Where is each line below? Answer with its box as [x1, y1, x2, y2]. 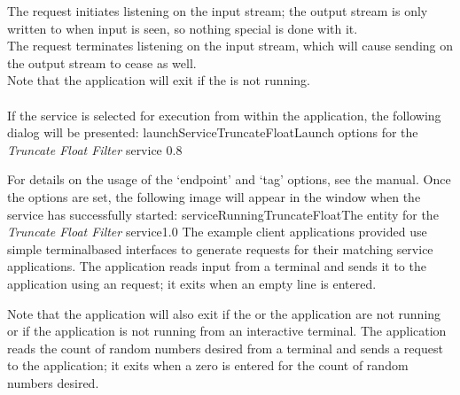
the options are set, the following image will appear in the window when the [7, 187, 421, 205]
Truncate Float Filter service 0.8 [7, 140, 183, 159]
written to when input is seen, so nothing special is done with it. [7, 19, 358, 37]
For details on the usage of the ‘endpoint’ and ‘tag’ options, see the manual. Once [7, 170, 451, 189]
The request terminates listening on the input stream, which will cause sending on [7, 36, 454, 55]
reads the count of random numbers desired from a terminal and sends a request [7, 338, 443, 357]
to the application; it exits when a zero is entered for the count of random [7, 356, 409, 375]
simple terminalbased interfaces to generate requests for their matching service [7, 239, 433, 258]
